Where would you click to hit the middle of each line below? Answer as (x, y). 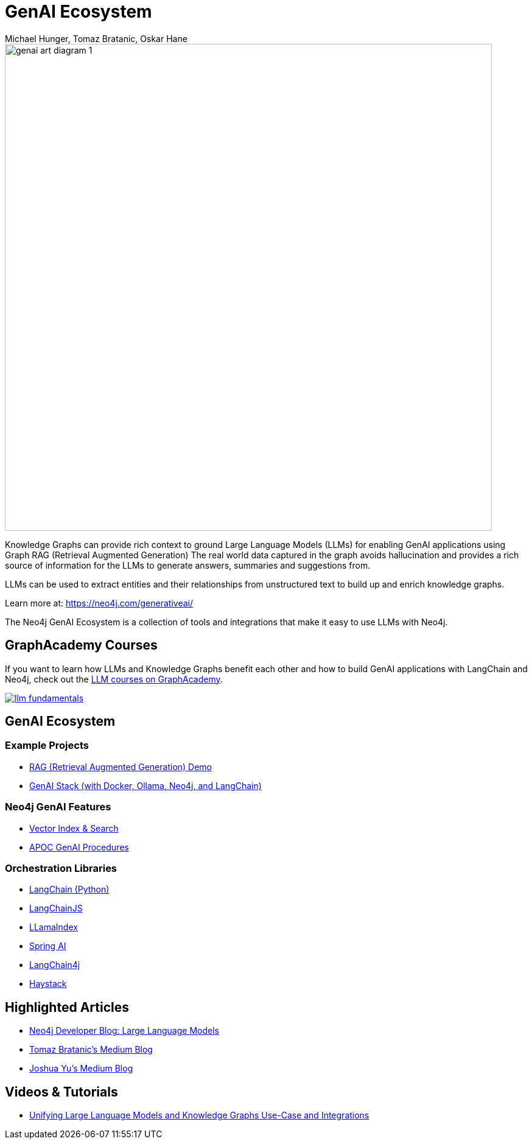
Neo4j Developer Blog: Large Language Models (124, 1031)
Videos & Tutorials (61, 1092)
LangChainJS (56, 908)
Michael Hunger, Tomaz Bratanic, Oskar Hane (96, 38)
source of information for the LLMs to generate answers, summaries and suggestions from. (188, 565)
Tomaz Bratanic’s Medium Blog (91, 1050)
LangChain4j (55, 965)
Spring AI (48, 946)
